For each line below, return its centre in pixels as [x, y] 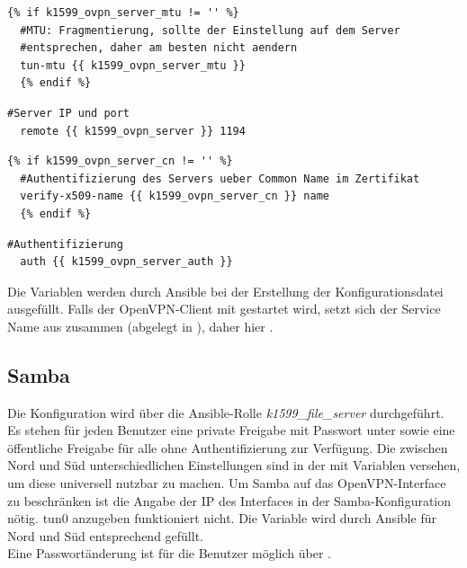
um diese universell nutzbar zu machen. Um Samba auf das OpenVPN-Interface [227, 483]
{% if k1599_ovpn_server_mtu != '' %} [123, 13]
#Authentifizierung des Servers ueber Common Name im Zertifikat [220, 178]
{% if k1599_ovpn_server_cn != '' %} [120, 161]
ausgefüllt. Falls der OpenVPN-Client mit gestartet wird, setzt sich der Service [224, 309]
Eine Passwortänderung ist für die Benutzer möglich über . [169, 553]
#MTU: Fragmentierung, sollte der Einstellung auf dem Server [210, 30]
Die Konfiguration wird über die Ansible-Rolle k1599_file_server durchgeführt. [226, 412]
